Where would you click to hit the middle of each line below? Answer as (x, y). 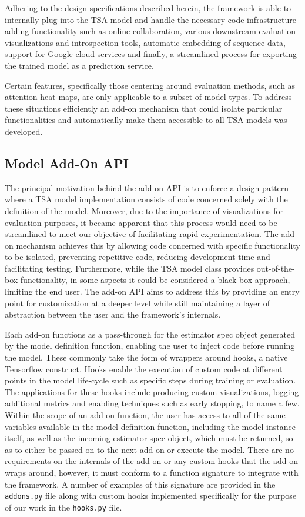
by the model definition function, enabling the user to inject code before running (150, 346)
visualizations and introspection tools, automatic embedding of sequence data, (145, 42)
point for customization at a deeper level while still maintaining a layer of (137, 303)
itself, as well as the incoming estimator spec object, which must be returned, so (149, 438)
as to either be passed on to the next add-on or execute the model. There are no (149, 449)
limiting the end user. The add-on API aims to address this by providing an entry (152, 291)
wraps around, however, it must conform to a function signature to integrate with (152, 472)
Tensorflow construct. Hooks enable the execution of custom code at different (144, 368)
